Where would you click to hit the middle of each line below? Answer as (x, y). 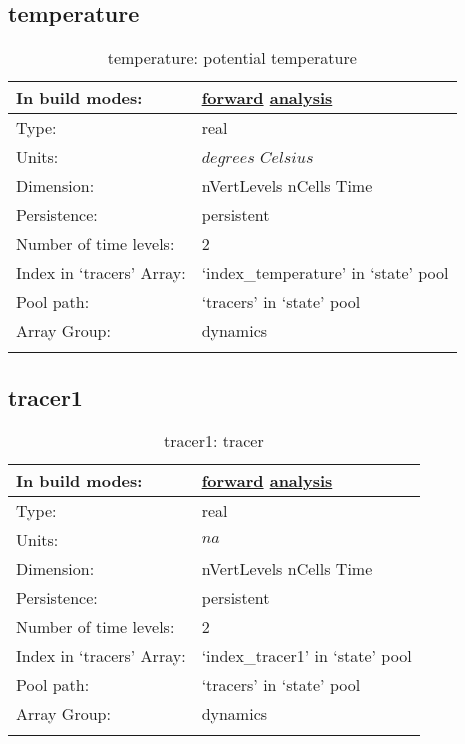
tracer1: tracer (213, 441)
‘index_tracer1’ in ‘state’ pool (306, 656)
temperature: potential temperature (232, 58)
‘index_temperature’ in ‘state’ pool (325, 273)
